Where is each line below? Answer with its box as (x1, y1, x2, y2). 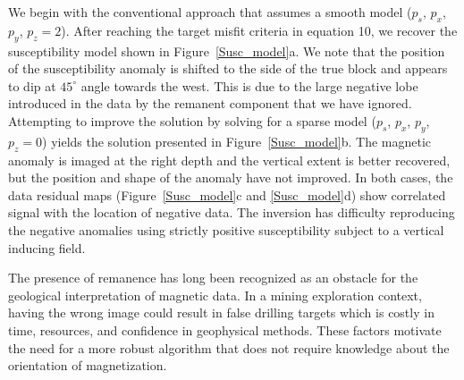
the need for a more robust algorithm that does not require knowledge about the (8, 338, 450, 357)
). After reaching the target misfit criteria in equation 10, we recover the (61, 21, 458, 39)
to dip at (8, 76, 56, 95)
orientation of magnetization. (8, 356, 167, 375)
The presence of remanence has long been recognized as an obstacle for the (8, 268, 418, 287)
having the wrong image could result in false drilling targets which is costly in (8, 303, 434, 322)
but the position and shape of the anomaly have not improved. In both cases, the (8, 168, 453, 187)
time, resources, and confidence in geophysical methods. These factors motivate (8, 320, 442, 339)
